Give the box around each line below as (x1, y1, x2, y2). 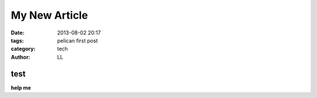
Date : (11, 29, 25, 36)
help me (11, 84, 32, 91)
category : (11, 45, 36, 52)
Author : (11, 53, 31, 61)
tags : (11, 37, 24, 44)
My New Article (11, 9, 88, 22)
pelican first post (57, 37, 98, 44)
